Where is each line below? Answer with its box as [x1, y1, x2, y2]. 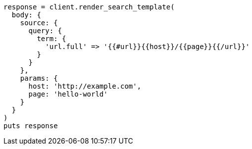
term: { [37, 35, 66, 43]
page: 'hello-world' [28, 90, 108, 98]
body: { [11, 11, 41, 19]
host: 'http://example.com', [28, 82, 142, 90]
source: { [20, 19, 58, 27]
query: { [28, 27, 62, 35]
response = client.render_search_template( [3, 3, 175, 11]
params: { [20, 74, 58, 82]
